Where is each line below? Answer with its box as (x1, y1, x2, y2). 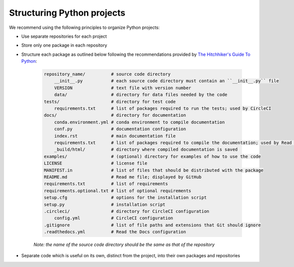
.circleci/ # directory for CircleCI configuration (44, 208, 210, 214)
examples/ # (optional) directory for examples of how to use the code (44, 153, 261, 159)
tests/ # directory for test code (44, 98, 176, 104)
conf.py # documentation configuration (54, 126, 186, 132)
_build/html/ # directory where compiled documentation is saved (54, 147, 238, 152)
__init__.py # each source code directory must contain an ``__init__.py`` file (54, 78, 279, 84)
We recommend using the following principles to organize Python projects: (9, 24, 160, 30)
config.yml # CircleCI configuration (54, 216, 173, 221)
